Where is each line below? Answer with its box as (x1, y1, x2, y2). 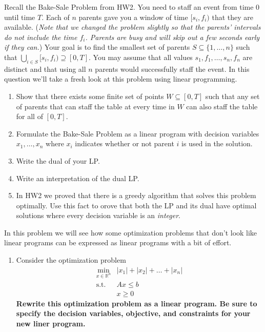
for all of (16, 111, 43, 122)
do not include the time (4, 31, 77, 42)
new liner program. (16, 318, 86, 328)
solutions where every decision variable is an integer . (16, 210, 180, 221)
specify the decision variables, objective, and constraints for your (16, 308, 251, 319)
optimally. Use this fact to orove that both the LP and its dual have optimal (16, 200, 257, 210)
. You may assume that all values (89, 51, 193, 62)
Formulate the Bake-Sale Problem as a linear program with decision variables (16, 128, 259, 139)
